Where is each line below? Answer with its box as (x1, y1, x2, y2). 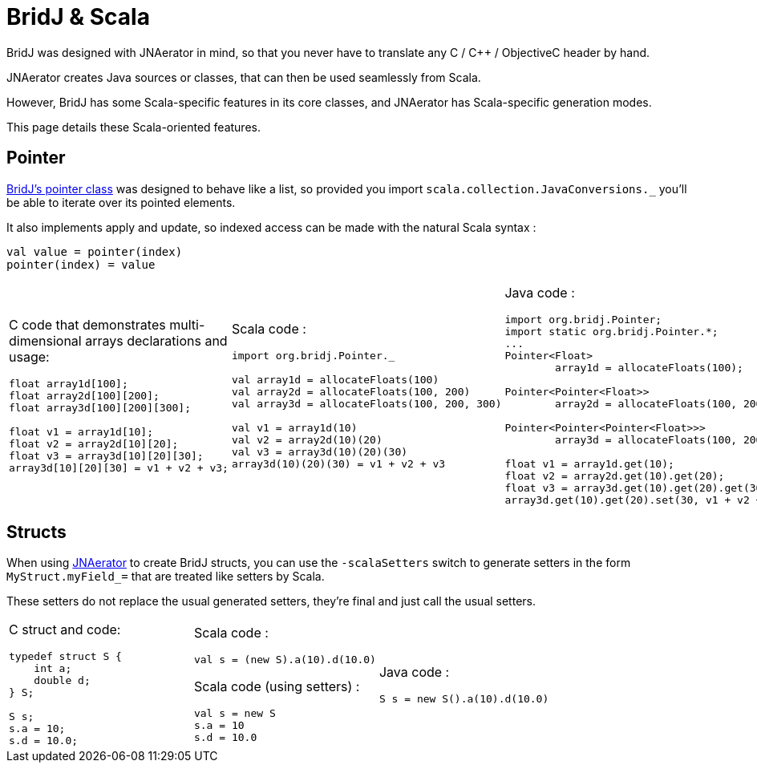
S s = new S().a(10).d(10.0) (378, 692, 549, 705)
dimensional (9, 332, 82, 349)
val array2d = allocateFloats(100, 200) (231, 385, 471, 398)
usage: (9, 348, 50, 365)
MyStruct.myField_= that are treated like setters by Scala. (6, 569, 325, 584)
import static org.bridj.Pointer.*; (504, 325, 719, 338)
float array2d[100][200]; (9, 389, 160, 402)
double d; (34, 674, 91, 687)
